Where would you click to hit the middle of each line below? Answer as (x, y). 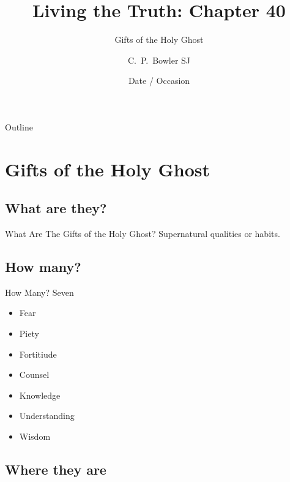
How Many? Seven (39, 292)
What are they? (56, 208)
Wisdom (35, 436)
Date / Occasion (159, 81)
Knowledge (40, 395)
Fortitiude (38, 354)
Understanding (47, 416)
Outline (19, 126)
